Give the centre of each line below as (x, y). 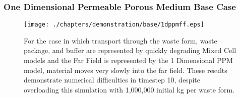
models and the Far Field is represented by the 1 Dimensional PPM (128, 60)
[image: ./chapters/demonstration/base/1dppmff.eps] (114, 25)
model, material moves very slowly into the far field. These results (126, 70)
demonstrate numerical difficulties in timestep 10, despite (112, 80)
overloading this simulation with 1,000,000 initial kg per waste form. (129, 89)
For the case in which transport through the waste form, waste (121, 40)
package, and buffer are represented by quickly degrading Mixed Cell (130, 50)
